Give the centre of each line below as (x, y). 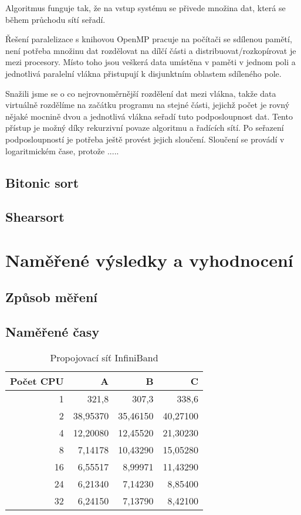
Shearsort (35, 217)
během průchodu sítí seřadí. (55, 19)
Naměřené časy (53, 332)
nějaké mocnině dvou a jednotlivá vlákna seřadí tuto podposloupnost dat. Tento (149, 116)
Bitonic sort (42, 182)
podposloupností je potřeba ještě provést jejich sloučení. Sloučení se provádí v (145, 139)
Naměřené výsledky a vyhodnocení (149, 260)
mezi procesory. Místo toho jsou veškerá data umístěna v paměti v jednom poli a (150, 62)
